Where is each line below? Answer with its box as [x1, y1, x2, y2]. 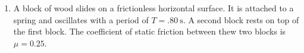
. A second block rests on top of [183, 13, 299, 26]
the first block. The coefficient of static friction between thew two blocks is [13, 25, 286, 38]
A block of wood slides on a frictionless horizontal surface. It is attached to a [13, 2, 294, 14]
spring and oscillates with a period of [13, 13, 149, 26]
